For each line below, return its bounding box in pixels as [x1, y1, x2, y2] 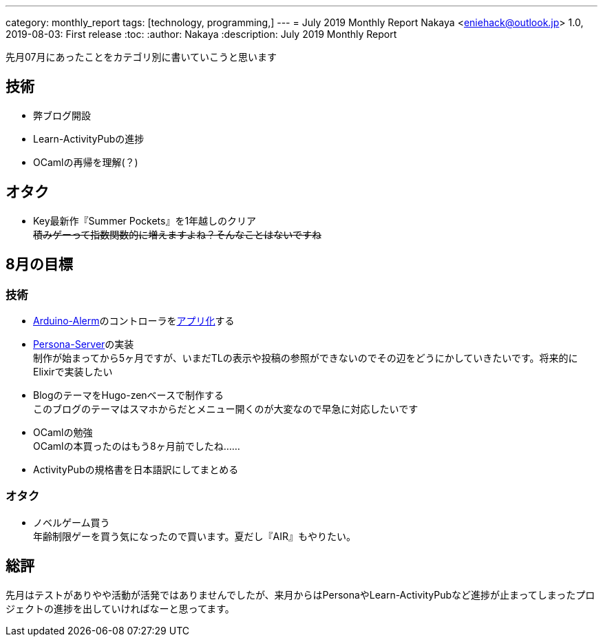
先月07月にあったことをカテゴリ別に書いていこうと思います [6, 51, 277, 63]
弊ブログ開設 [33, 109, 91, 121]
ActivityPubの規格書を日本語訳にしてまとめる [33, 463, 239, 475]
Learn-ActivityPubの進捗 [33, 132, 145, 145]
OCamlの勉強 [33, 426, 93, 438]
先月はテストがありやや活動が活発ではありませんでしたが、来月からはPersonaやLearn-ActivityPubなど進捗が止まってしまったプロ [6, 588, 595, 601]
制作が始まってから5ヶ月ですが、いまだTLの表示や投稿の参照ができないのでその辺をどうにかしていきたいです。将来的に [33, 351, 578, 364]
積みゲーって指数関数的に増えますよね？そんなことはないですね [33, 228, 321, 240]
